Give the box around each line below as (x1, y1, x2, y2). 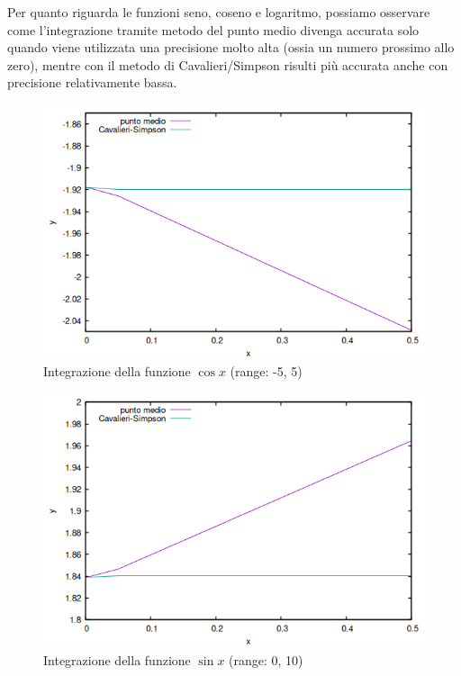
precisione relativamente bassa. (7, 73, 177, 92)
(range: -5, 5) (230, 362, 303, 381)
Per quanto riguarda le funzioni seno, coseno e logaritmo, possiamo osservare (7, 3, 430, 21)
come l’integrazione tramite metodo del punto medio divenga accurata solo (7, 20, 420, 39)
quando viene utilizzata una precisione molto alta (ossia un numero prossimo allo (7, 38, 455, 57)
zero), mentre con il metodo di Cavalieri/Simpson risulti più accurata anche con (7, 55, 448, 74)
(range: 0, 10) (229, 651, 303, 670)
